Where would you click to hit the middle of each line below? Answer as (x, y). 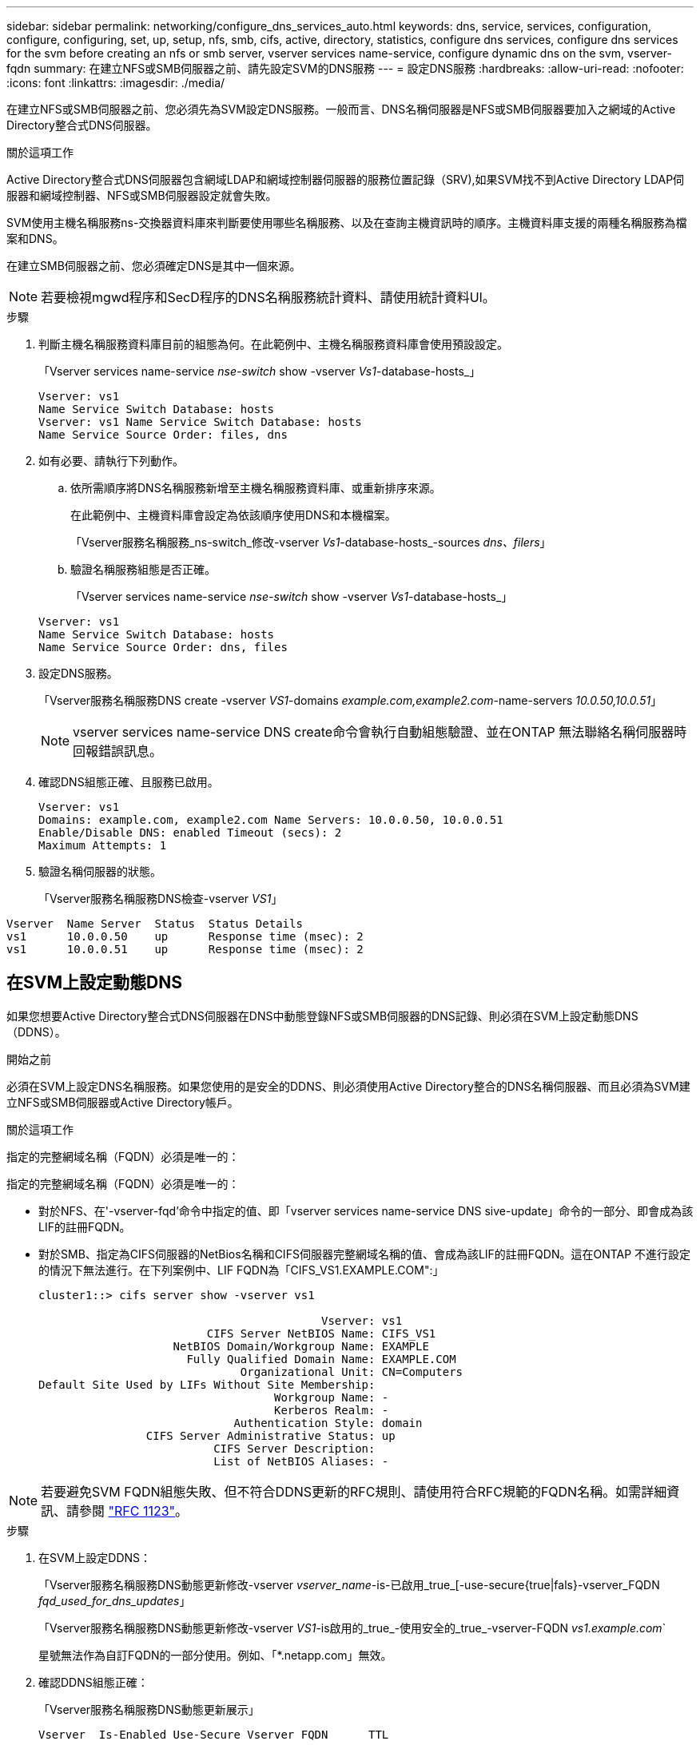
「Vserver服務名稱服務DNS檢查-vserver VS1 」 (161, 898)
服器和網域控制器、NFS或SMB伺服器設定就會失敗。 (142, 195)
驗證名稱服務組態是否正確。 (143, 569)
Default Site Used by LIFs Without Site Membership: (207, 1384)
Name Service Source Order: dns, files (163, 647)
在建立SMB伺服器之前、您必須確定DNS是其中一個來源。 (154, 266)
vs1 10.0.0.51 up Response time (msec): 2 (185, 949)
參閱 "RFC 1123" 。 (134, 1510)
